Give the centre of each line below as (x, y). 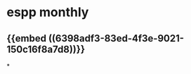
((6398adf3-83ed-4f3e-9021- (116, 38)
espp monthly (48, 12)
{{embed (27, 38)
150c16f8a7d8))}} (46, 49)
